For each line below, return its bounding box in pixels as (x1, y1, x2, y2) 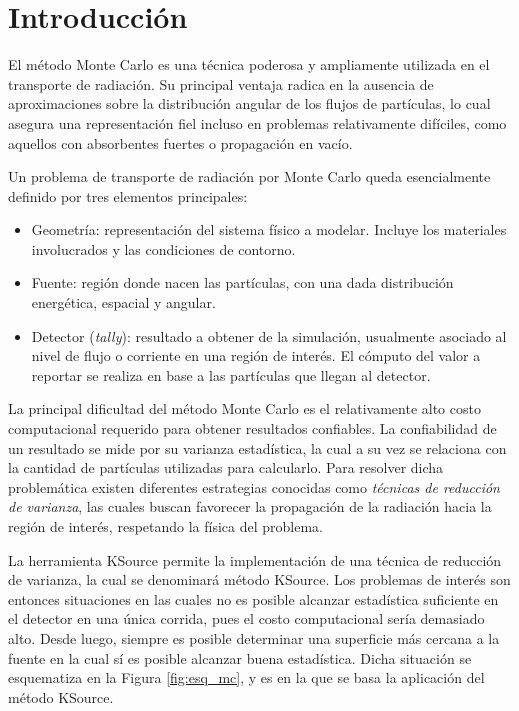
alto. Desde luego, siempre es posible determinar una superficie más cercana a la (8, 627, 500, 648)
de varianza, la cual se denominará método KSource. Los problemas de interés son (8, 569, 511, 590)
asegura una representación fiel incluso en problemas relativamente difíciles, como (8, 112, 507, 133)
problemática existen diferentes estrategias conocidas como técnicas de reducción (8, 476, 500, 497)
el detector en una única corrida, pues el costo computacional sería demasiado (8, 608, 485, 629)
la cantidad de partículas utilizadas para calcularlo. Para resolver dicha (8, 457, 444, 478)
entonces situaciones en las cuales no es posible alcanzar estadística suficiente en (8, 588, 499, 609)
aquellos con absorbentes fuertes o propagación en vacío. (8, 132, 353, 153)
